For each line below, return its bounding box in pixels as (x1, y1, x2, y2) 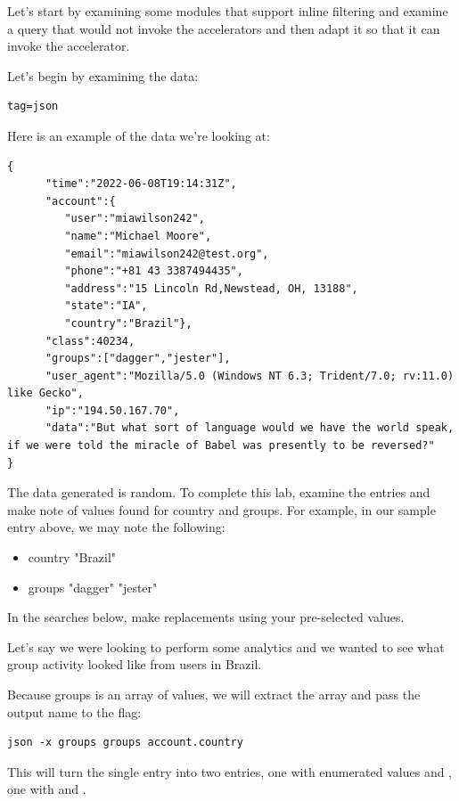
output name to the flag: (7, 702, 142, 721)
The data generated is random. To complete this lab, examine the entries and (7, 483, 430, 502)
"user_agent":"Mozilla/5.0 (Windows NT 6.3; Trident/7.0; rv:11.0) (45, 369, 455, 382)
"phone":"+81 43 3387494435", (64, 265, 243, 278)
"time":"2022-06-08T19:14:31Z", (45, 177, 237, 191)
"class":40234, (45, 334, 135, 347)
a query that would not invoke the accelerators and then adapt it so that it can (7, 19, 440, 37)
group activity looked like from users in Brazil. (7, 655, 262, 674)
